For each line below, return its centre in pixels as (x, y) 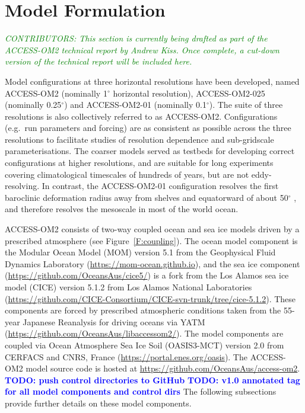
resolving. (22, 186)
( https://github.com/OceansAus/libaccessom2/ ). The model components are (144, 333)
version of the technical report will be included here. (99, 61)
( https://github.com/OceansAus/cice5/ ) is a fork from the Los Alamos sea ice (147, 275)
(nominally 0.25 (33, 105)
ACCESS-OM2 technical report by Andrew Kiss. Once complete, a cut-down (142, 49)
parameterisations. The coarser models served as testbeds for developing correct (150, 151)
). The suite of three (246, 105)
